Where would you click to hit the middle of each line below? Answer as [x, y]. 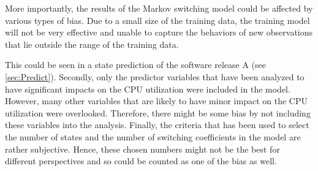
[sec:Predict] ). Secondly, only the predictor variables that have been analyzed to [155, 76]
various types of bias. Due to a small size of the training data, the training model [157, 20]
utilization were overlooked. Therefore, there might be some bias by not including [158, 112]
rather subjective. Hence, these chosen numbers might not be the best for [142, 149]
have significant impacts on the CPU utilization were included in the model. [148, 89]
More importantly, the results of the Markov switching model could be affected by [159, 8]
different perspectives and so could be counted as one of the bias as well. [141, 161]
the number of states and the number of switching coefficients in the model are [153, 136]
